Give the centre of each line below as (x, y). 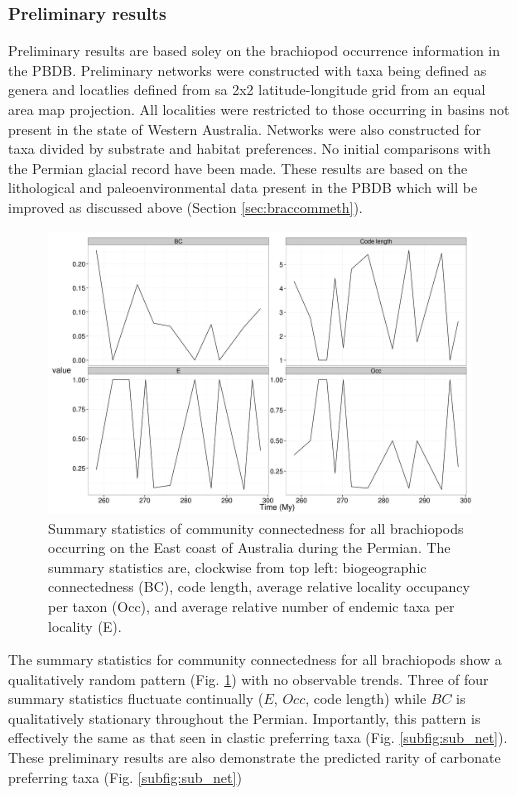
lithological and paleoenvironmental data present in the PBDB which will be (243, 187)
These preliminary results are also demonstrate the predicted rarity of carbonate (254, 757)
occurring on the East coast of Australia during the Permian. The (249, 547)
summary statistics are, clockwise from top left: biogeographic (237, 566)
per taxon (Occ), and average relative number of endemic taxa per (251, 605)
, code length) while (366, 698)
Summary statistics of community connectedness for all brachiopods (256, 527)
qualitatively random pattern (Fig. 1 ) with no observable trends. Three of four (248, 678)
